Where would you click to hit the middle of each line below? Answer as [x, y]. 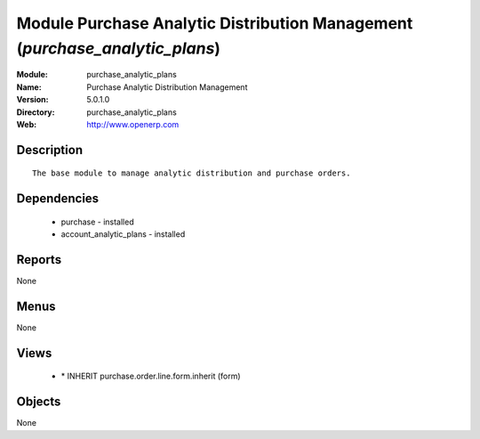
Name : [29, 87]
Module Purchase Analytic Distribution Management [215, 23]
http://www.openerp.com [133, 124]
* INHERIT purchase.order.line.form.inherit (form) [151, 376]
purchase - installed [97, 222]
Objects [39, 402]
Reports [39, 260]
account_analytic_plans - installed [123, 234]
